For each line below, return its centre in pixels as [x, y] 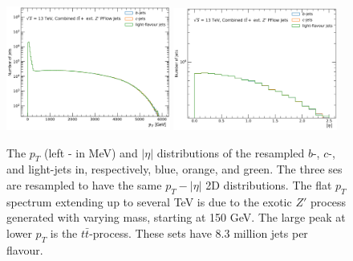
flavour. [25, 249]
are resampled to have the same [84, 185]
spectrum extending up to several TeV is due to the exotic [149, 201]
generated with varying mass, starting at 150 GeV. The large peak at [176, 217]
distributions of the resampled [231, 152]
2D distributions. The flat [269, 185]
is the [64, 232]
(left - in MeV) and [91, 152]
